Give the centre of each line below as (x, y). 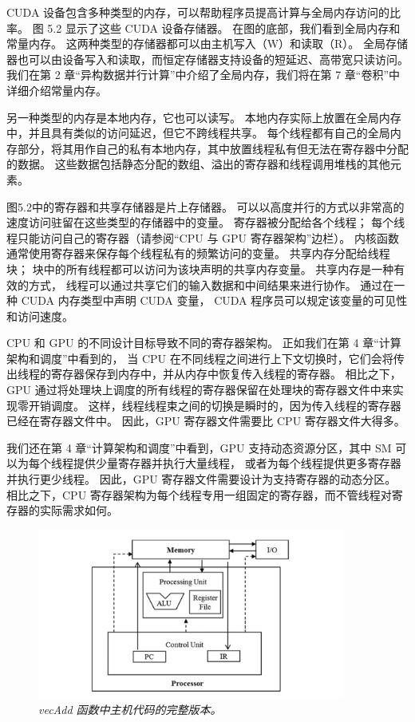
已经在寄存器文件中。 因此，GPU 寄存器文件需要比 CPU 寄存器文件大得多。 (206, 421)
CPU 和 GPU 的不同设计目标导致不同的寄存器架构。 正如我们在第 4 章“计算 (204, 343)
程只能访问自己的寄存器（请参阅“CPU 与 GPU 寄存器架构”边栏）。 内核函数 (203, 237)
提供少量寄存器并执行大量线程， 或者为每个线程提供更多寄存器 (237, 463)
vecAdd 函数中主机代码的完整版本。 (130, 710)
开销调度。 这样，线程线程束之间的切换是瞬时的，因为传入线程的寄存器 (215, 405)
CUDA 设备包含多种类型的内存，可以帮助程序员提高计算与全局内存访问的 (198, 12)
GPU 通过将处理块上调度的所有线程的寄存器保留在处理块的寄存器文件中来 (200, 390)
